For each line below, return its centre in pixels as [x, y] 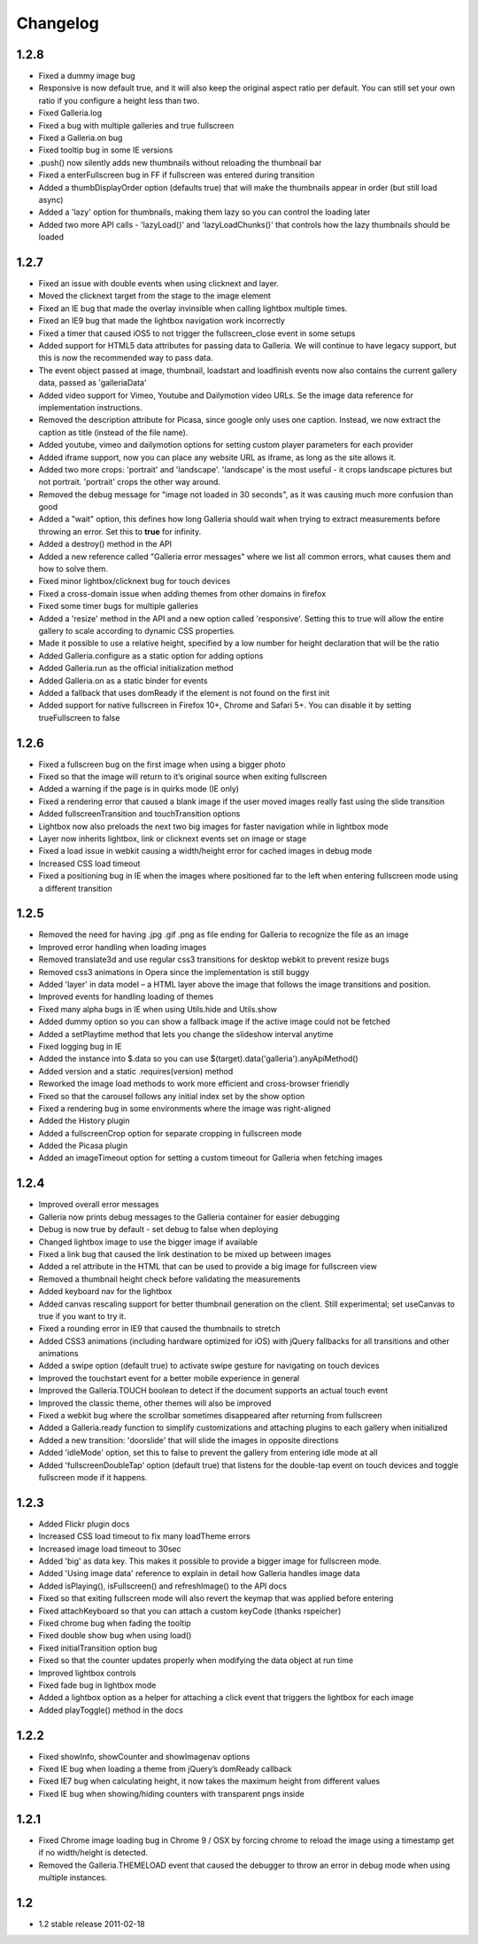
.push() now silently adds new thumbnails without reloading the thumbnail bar [180, 162]
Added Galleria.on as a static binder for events [123, 680]
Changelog [58, 23]
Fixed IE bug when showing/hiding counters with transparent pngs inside [171, 1793]
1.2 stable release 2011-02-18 [92, 1924]
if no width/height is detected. [93, 1853]
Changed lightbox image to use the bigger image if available [148, 1242]
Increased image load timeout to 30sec [110, 1549]
